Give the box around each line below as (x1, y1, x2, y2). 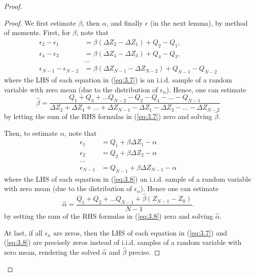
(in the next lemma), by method (150, 17, 248, 28)
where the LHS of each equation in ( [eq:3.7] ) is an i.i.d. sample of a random (4, 75, 232, 85)
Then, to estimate (4, 127, 58, 138)
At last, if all (4, 227, 43, 237)
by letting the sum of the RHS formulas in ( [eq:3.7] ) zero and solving (4, 111, 213, 121)
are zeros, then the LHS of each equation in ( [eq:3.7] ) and (53, 227, 227, 237)
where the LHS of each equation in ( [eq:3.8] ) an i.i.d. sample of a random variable (4, 173, 251, 184)
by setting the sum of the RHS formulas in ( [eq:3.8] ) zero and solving (4, 210, 213, 221)
